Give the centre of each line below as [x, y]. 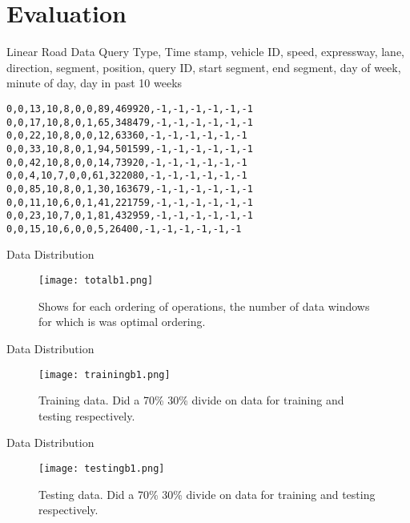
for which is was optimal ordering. [122, 322]
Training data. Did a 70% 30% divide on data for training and [191, 400]
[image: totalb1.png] [96, 281]
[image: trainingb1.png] [105, 374]
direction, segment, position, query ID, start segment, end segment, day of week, [204, 67]
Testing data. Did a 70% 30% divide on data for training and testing [207, 494]
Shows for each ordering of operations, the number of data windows [204, 306]
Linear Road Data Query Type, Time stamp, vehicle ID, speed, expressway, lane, [206, 52]
